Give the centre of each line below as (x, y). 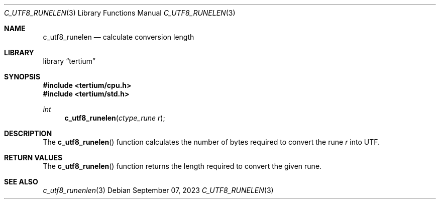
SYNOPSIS (22, 77)
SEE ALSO (21, 182)
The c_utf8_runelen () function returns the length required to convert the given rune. (182, 166)
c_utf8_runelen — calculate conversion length (119, 37)
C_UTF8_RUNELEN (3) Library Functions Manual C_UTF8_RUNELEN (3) (120, 13)
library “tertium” (69, 61)
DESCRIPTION (28, 133)
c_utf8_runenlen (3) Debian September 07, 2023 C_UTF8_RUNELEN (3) (158, 190)
